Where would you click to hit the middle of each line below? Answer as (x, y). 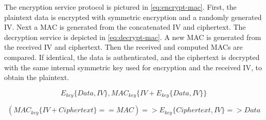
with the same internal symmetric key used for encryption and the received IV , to (133, 67)
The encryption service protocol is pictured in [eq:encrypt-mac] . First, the (120, 7)
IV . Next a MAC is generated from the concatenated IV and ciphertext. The (125, 27)
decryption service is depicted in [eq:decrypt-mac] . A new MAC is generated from (133, 37)
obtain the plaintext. (37, 77)
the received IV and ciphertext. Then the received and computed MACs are (123, 47)
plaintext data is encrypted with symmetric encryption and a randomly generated (133, 17)
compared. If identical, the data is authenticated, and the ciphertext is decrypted (132, 57)
